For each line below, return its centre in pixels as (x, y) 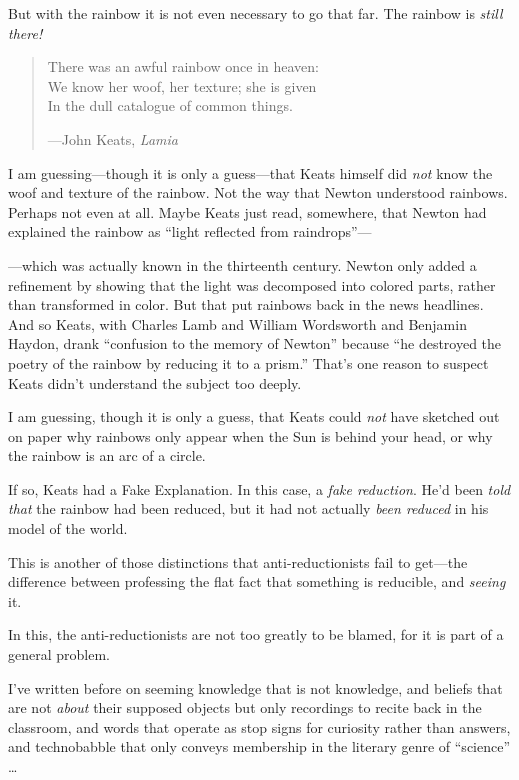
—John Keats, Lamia (112, 138)
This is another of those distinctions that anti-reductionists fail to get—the (238, 561)
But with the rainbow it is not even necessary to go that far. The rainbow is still (255, 13)
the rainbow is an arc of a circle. (107, 455)
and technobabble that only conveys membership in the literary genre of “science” (259, 746)
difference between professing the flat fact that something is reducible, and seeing (257, 581)
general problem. (59, 654)
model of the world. (68, 528)
